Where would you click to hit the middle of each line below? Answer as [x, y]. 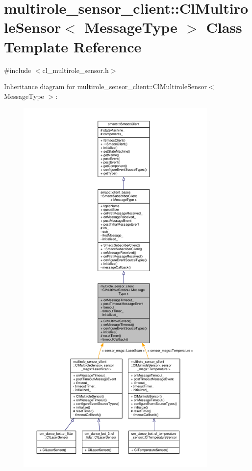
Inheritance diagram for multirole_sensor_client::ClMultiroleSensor [105, 86]
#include [18, 70]
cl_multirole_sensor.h [76, 70]
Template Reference [73, 46]
